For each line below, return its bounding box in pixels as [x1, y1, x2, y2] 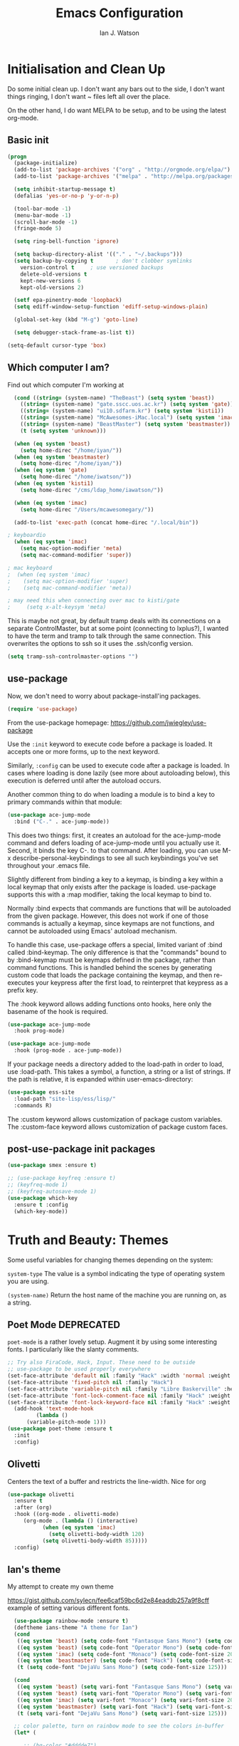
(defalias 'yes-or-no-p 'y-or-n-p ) [14, 192, 119, 199]
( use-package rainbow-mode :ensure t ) [14, 1618, 129, 1625]
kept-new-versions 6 [20, 277, 81, 284]
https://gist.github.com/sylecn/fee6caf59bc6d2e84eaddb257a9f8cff [7, 1596, 210, 1605]
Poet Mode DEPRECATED [7, 1319, 121, 1331]
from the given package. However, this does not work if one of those [7, 911, 208, 920]
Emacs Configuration [55, 5, 184, 21]
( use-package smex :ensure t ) [7, 1162, 97, 1169]
